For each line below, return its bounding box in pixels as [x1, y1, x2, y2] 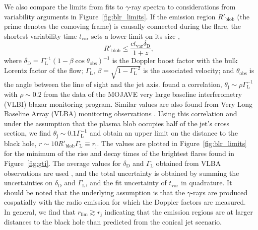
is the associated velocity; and [143, 65, 234, 76]
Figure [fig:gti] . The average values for [4, 157, 121, 168]
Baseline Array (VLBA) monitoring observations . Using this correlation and [4, 108, 237, 119]
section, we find [4, 128, 51, 138]
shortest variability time [4, 30, 77, 41]
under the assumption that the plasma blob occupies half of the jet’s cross [4, 118, 230, 128]
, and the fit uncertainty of [85, 177, 167, 188]
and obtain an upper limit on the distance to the [89, 128, 238, 138]
